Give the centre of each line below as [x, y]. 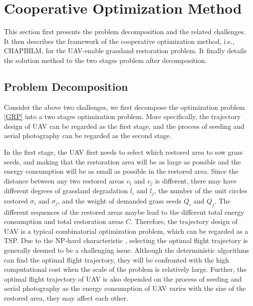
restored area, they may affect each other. [66, 297]
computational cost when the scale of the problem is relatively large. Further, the [125, 269]
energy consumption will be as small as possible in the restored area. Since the [121, 171]
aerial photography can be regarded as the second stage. [88, 135]
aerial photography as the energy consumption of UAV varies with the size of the [125, 288]
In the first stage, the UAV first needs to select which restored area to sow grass [124, 152]
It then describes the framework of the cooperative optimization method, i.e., [119, 41]
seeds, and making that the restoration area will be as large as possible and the [122, 161]
